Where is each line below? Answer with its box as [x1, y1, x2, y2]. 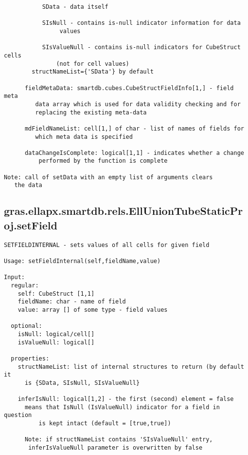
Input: [4, 274, 25, 281]
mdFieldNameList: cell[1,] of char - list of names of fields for [24, 125, 244, 132]
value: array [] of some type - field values [18, 306, 168, 313]
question [4, 412, 32, 419]
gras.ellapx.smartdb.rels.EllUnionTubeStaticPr [4, 203, 243, 218]
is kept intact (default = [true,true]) [38, 420, 171, 427]
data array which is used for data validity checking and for [35, 100, 241, 108]
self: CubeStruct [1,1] [18, 290, 95, 297]
